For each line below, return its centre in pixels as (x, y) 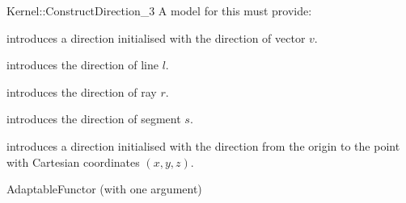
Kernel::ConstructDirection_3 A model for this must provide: (159, 10)
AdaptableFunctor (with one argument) (104, 189)
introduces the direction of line (83, 65)
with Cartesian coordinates (73, 162)
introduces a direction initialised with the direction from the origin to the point (203, 145)
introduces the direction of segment (94, 119)
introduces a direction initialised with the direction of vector (156, 37)
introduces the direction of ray (82, 91)
